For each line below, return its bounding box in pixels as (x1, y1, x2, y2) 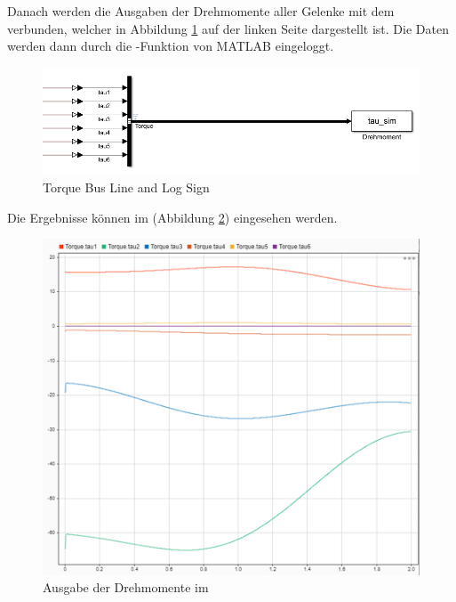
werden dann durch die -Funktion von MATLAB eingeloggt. (7, 37, 334, 55)
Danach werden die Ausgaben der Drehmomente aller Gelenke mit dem (7, 2, 395, 20)
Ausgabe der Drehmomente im (43, 578, 209, 597)
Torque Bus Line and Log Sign (43, 178, 210, 197)
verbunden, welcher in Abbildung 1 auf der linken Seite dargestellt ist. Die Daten (7, 19, 449, 37)
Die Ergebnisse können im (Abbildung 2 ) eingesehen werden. (7, 207, 338, 226)
